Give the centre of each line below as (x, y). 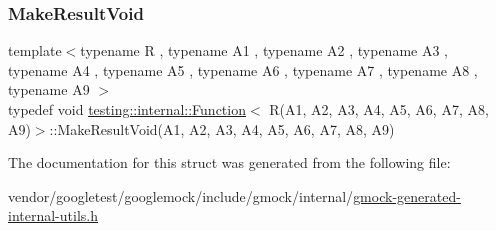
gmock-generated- (407, 195)
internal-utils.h (53, 215)
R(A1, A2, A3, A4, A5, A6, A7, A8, (379, 109)
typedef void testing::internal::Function (127, 109)
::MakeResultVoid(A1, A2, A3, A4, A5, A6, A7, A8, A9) (222, 128)
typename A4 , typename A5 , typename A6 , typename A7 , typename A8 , (243, 69)
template (35, 50)
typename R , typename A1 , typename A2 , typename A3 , (264, 50)
